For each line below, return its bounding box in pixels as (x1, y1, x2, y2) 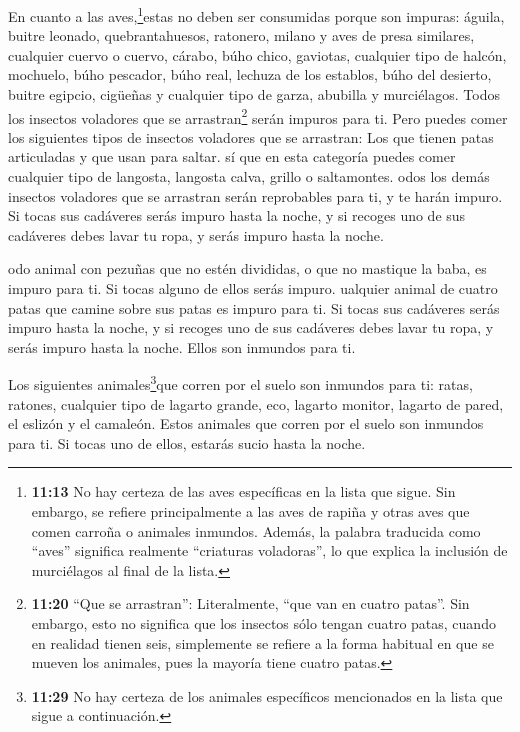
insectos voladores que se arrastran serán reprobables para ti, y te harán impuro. (8, 185, 503, 206)
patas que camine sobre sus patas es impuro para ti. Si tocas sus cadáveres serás (8, 297, 500, 318)
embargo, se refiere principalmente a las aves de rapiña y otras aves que (31, 501, 470, 522)
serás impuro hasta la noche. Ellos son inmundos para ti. (8, 336, 356, 357)
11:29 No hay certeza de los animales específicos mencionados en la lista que (31, 685, 503, 706)
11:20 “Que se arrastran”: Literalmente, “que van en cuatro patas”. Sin (31, 593, 470, 614)
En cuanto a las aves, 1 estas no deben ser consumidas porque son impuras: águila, (8, 3, 505, 26)
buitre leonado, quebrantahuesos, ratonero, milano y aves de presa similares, (8, 25, 475, 46)
